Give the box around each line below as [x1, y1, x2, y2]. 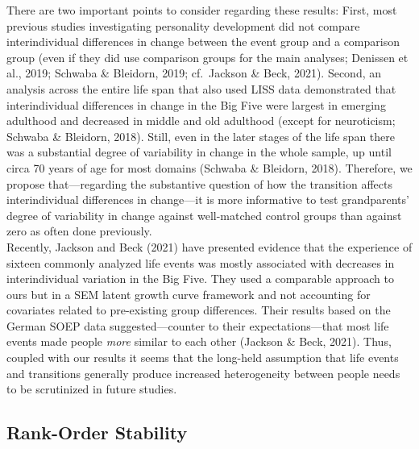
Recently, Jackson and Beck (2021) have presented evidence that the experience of [6, 238, 413, 255]
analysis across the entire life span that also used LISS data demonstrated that [6, 80, 396, 97]
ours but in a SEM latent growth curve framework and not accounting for [6, 285, 371, 302]
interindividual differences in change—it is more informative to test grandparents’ [6, 191, 409, 208]
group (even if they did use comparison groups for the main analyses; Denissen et [6, 48, 409, 65]
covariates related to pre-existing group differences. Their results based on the [6, 301, 391, 318]
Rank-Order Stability [6, 420, 188, 445]
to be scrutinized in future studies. [6, 380, 177, 397]
